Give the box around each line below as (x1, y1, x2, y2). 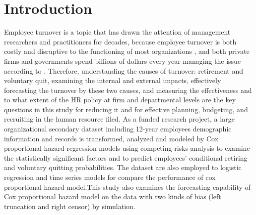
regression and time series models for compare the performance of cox (4, 172, 216, 182)
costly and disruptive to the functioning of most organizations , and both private (4, 46, 250, 56)
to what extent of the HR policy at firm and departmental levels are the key (4, 94, 236, 105)
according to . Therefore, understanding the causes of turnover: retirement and (4, 65, 244, 76)
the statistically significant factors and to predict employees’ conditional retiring (4, 152, 248, 163)
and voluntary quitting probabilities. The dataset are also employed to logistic (4, 162, 242, 172)
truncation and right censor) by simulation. (4, 201, 135, 211)
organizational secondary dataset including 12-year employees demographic (4, 124, 232, 134)
